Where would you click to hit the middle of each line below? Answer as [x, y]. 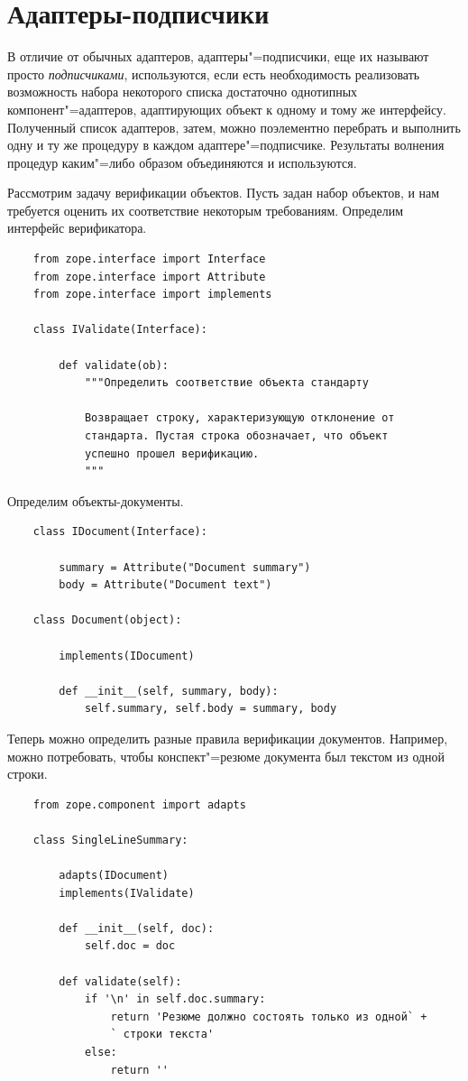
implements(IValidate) [127, 893]
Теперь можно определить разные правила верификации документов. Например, [228, 738]
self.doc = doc [130, 946]
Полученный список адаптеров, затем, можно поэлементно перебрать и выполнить [234, 127]
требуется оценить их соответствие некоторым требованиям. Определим [206, 210]
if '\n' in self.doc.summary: [175, 999]
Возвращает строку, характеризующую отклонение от [239, 418]
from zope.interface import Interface [149, 259]
